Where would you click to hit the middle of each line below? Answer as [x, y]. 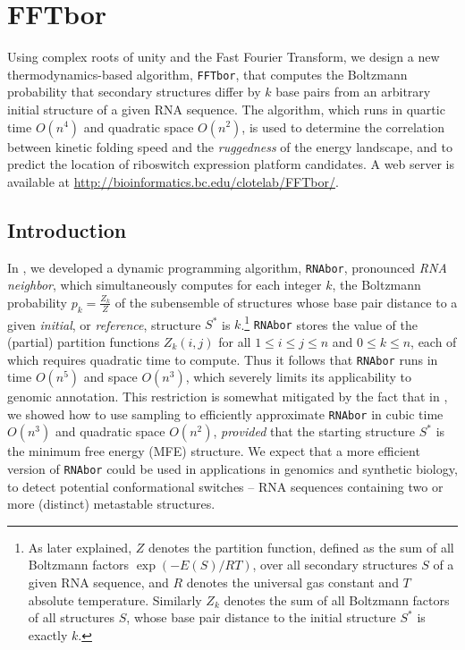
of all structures [72, 617]
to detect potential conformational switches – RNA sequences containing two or [225, 486]
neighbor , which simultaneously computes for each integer [165, 285]
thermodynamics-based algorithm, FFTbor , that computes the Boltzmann [207, 74]
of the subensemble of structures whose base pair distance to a [286, 302]
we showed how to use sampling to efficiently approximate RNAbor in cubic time [225, 414]
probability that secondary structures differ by [134, 92]
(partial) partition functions [84, 341]
